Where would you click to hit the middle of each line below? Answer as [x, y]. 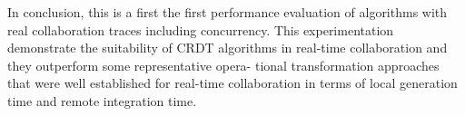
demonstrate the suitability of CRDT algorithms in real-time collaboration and [228, 48]
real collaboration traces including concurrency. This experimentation [201, 29]
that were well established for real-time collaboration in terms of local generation [232, 83]
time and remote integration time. [102, 100]
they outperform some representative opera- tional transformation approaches [223, 65]
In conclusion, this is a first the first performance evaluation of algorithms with [228, 12]
